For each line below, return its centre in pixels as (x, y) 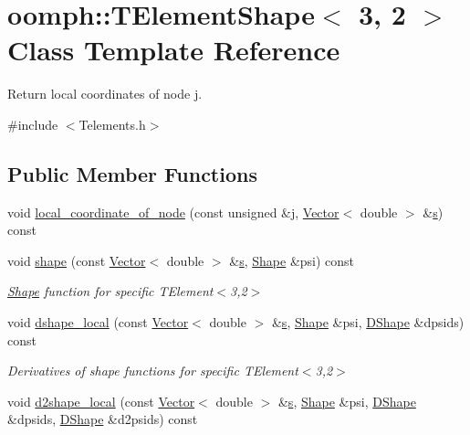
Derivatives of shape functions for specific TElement (153, 371)
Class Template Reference (174, 50)
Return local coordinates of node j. (105, 94)
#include (33, 124)
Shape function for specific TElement (110, 291)
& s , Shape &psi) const (292, 260)
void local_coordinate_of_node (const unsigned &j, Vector (173, 212)
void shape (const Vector (77, 260)
